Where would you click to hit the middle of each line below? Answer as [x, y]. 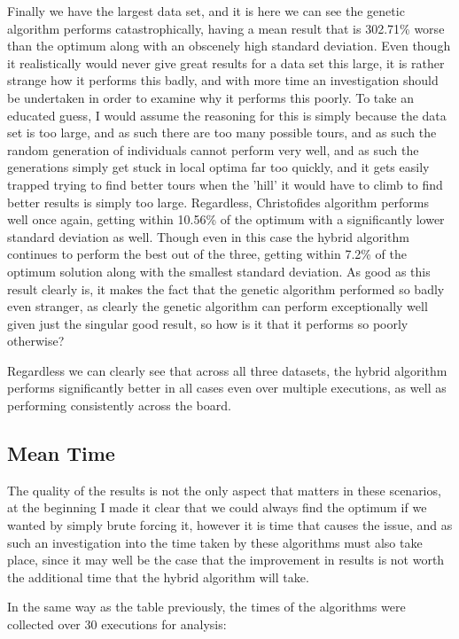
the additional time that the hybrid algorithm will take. [158, 577]
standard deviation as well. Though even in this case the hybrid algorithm [208, 236]
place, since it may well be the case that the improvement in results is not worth [226, 560]
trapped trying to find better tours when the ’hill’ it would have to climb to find [225, 184]
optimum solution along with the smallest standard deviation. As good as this [219, 271]
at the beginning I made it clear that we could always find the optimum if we [217, 507]
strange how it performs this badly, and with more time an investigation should [223, 80]
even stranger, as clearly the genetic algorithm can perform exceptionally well [218, 306]
